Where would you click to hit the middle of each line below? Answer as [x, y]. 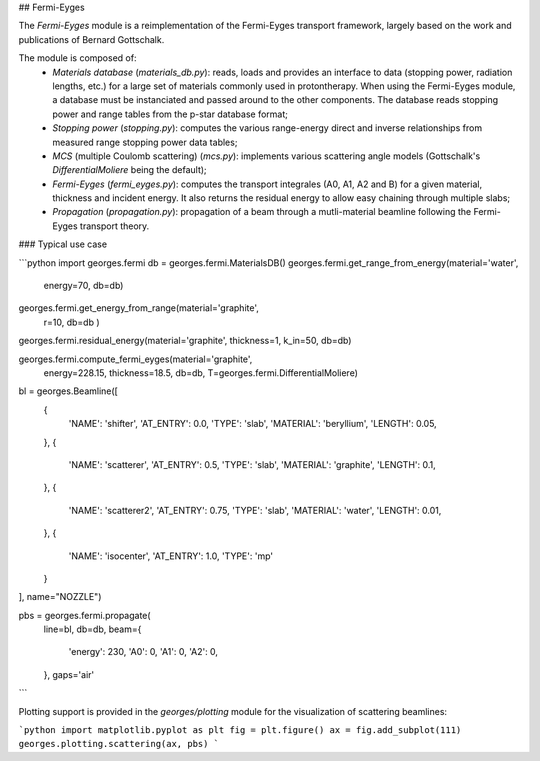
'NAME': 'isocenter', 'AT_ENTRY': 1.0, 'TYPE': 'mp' [171, 556]
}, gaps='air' [69, 674]
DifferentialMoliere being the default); [129, 170]
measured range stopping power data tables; [145, 142]
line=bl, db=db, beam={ [92, 629]
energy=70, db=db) [83, 286]
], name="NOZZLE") [60, 597]
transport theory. [115, 226]
